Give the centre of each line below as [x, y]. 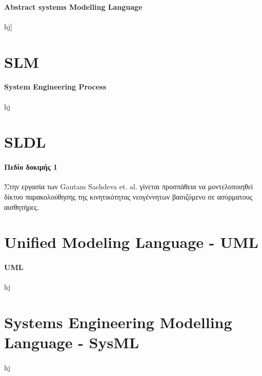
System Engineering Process [55, 87]
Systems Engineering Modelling [118, 322]
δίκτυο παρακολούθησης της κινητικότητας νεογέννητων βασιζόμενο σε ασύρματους [128, 196]
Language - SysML [72, 342]
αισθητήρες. [22, 207]
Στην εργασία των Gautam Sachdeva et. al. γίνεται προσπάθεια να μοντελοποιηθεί [129, 186]
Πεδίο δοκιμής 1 [31, 167]
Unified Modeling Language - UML [131, 242]
